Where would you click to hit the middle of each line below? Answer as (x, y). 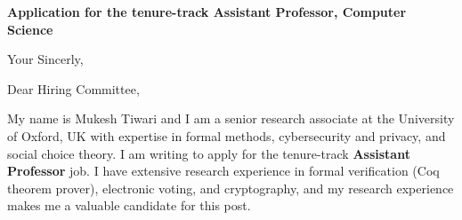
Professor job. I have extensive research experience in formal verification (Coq (223, 171)
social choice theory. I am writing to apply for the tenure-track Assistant (209, 153)
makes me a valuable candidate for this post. (129, 205)
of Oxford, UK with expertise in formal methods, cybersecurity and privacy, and (227, 135)
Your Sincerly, (45, 59)
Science (30, 29)
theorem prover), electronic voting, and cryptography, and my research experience (231, 188)
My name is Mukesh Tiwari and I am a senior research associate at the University (231, 118)
